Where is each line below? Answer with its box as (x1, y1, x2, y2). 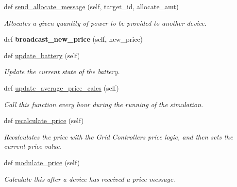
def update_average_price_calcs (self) (4, 82, 119, 93)
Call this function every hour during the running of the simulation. (4, 99, 203, 109)
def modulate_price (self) (4, 157, 80, 167)
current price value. (4, 141, 62, 151)
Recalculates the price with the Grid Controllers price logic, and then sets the (4, 131, 233, 141)
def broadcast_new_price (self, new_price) (4, 34, 143, 44)
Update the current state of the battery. (4, 66, 120, 77)
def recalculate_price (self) (4, 115, 84, 125)
